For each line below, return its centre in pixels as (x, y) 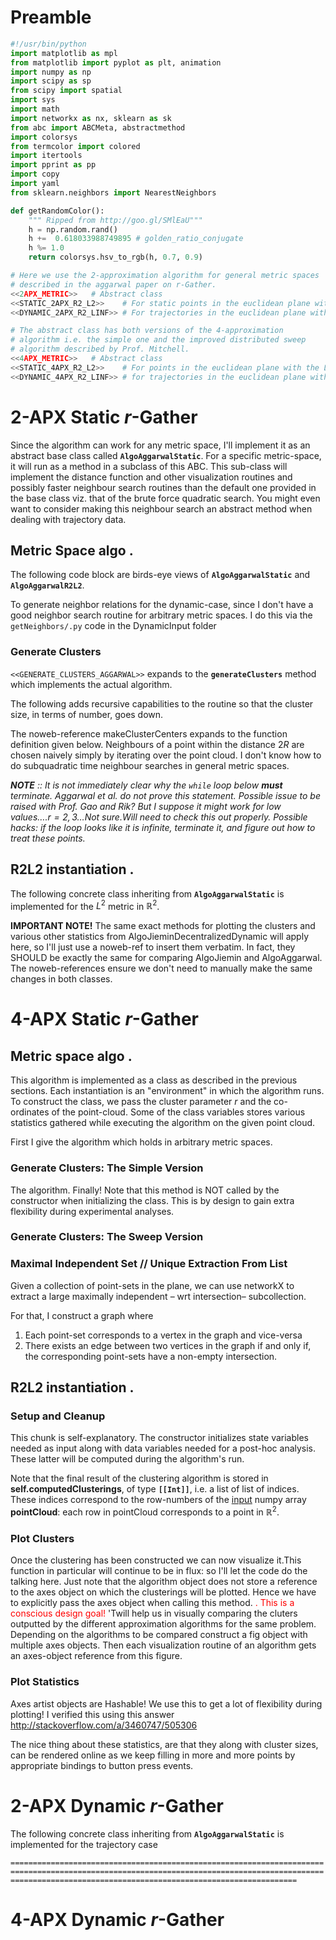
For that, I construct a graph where (82, 1315)
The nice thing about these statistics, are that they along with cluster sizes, (164, 1744)
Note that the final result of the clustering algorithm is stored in (139, 1478)
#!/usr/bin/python (48, 44)
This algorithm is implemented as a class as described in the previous (154, 1080)
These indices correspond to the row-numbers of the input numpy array (158, 1500)
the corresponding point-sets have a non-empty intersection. (151, 1356)
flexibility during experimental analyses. (92, 1211)
